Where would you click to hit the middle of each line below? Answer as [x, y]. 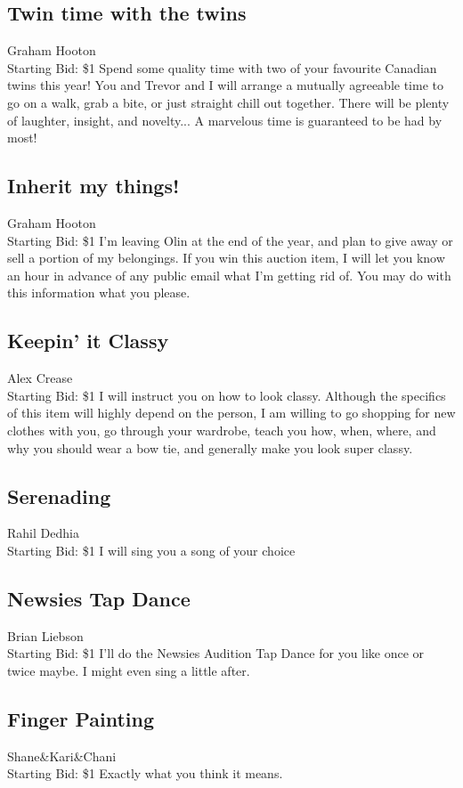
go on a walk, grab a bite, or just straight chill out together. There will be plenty [228, 102]
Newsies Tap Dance [99, 598]
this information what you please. [99, 292]
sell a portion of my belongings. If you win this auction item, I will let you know [226, 258]
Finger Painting [81, 718]
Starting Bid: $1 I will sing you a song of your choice [151, 550]
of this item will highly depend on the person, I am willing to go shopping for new [231, 413]
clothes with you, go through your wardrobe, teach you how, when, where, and [222, 430]
